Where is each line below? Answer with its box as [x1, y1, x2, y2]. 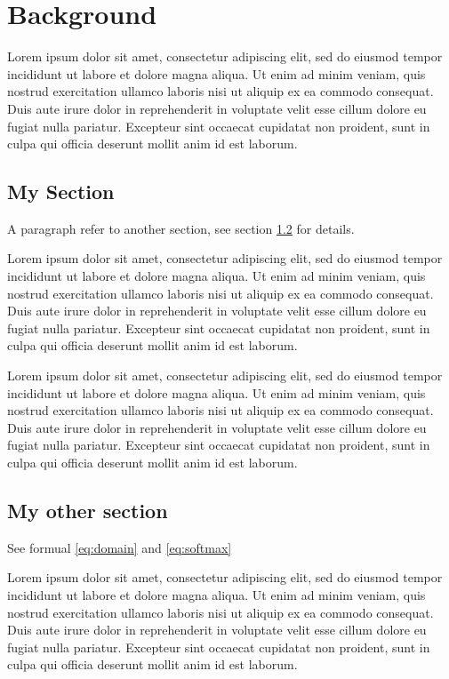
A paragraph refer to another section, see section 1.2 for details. [7, 219, 355, 237]
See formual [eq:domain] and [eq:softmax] [7, 538, 232, 556]
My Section [7, 178, 115, 205]
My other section [7, 497, 168, 523]
